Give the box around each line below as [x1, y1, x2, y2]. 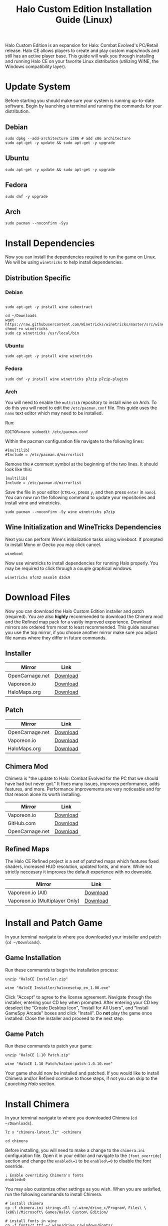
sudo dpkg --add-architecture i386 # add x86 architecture [5, 136, 131, 141]
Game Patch [5, 1030, 44, 1038]
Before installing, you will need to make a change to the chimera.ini [5, 1147, 145, 1153]
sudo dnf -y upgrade [5, 194, 48, 199]
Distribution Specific [5, 273, 71, 282]
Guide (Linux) [55, 14, 113, 25]
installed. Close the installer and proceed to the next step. [5, 1015, 124, 1021]
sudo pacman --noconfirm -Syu [5, 221, 68, 226]
